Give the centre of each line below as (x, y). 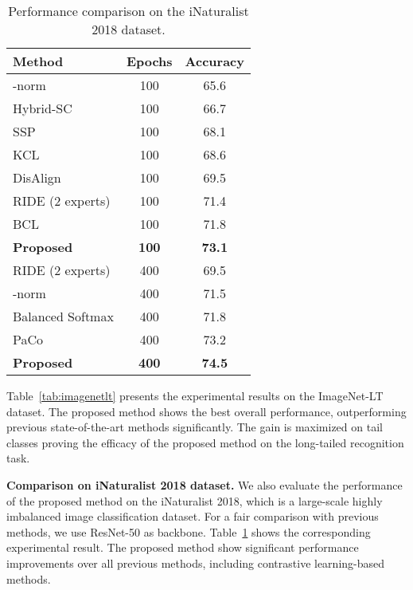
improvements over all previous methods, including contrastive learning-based (196, 562)
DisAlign (37, 177)
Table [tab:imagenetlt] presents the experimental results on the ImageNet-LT (195, 395)
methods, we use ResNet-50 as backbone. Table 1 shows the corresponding (189, 531)
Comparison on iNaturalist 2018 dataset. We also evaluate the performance (205, 484)
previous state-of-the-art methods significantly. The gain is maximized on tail (195, 427)
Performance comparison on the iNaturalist (129, 11)
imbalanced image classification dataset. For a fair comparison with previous (193, 516)
